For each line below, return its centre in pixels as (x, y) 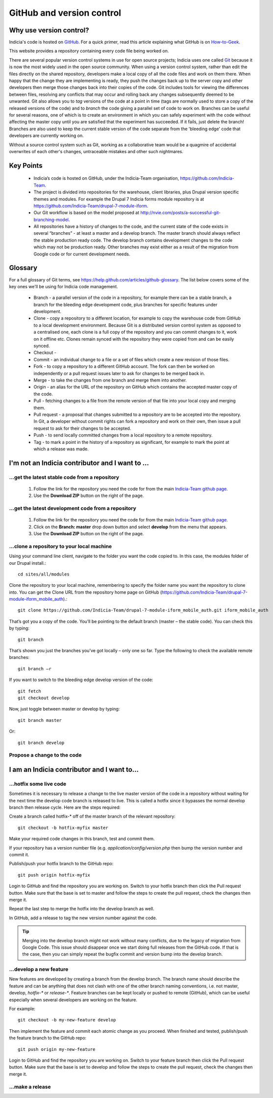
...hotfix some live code (37, 784)
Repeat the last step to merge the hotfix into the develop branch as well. (82, 909)
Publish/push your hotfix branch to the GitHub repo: (61, 864)
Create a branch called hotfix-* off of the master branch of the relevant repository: (92, 816)
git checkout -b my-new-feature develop (67, 1020)
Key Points (26, 165)
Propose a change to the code (45, 755)
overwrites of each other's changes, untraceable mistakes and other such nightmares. (96, 151)
